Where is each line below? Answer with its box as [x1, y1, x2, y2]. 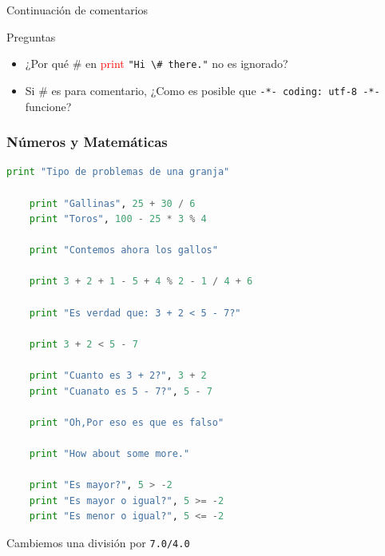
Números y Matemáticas [6, 132, 168, 152]
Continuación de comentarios [6, 2, 149, 18]
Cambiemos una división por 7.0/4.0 [6, 534, 190, 550]
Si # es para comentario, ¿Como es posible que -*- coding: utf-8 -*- [25, 81, 380, 98]
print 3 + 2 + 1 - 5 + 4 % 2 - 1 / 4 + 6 [29, 276, 253, 288]
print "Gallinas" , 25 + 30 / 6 [29, 197, 196, 209]
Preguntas [6, 28, 56, 45]
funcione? [25, 97, 72, 114]
